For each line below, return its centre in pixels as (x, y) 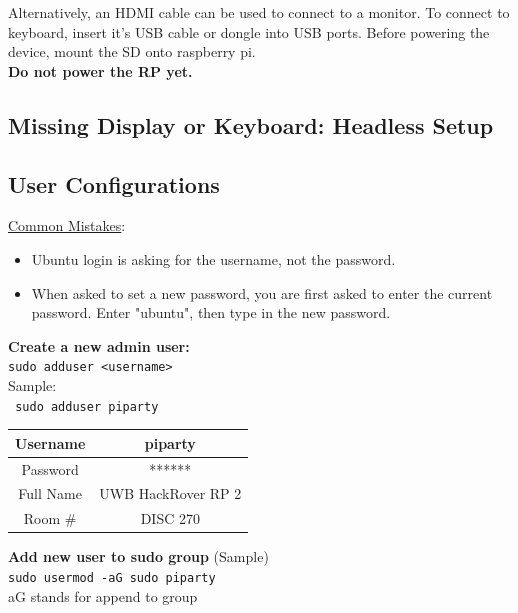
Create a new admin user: (99, 345)
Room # (50, 518)
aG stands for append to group (103, 595)
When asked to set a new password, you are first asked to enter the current (262, 292)
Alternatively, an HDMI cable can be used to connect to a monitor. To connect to (259, 12)
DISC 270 (170, 518)
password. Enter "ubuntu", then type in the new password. (211, 312)
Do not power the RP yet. (100, 70)
